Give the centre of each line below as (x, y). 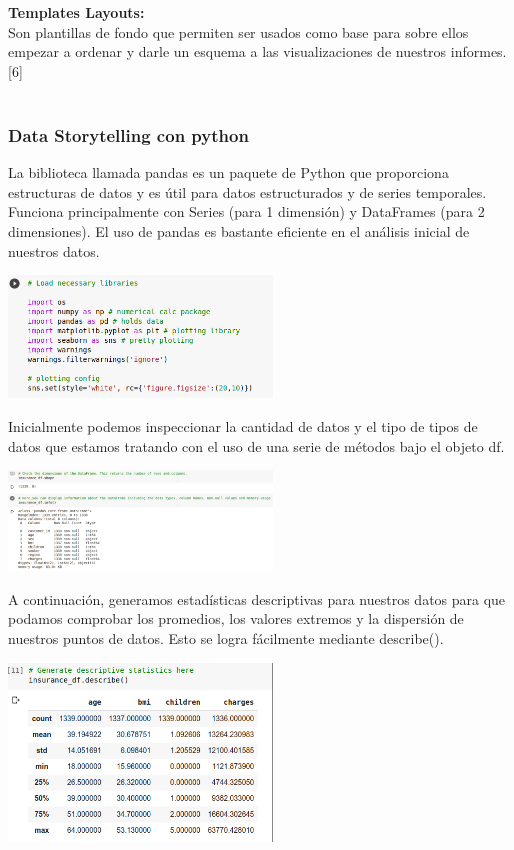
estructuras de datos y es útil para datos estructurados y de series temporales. (247, 191)
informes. (478, 51)
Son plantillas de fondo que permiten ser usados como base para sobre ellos (238, 31)
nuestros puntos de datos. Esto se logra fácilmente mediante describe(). (226, 637)
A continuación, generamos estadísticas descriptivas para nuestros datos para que (257, 598)
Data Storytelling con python (128, 134)
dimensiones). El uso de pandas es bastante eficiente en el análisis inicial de (239, 230)
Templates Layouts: (76, 12)
